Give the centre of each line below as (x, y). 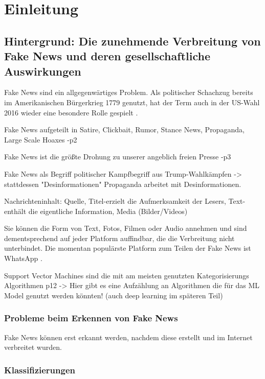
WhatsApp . (23, 258)
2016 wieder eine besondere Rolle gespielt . (71, 112)
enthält (15, 211)
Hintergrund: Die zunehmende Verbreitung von (132, 41)
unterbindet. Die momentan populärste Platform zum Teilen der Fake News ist (128, 248)
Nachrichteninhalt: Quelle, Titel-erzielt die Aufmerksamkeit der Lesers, (115, 201)
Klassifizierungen (40, 370)
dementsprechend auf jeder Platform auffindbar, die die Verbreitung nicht (119, 238)
